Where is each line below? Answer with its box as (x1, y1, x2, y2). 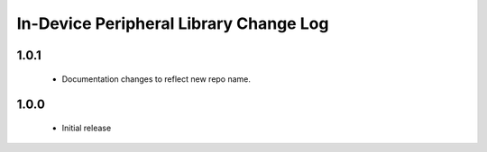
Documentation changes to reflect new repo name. (61, 73, 252, 85)
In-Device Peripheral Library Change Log (16, 13, 329, 33)
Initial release (61, 122, 112, 133)
